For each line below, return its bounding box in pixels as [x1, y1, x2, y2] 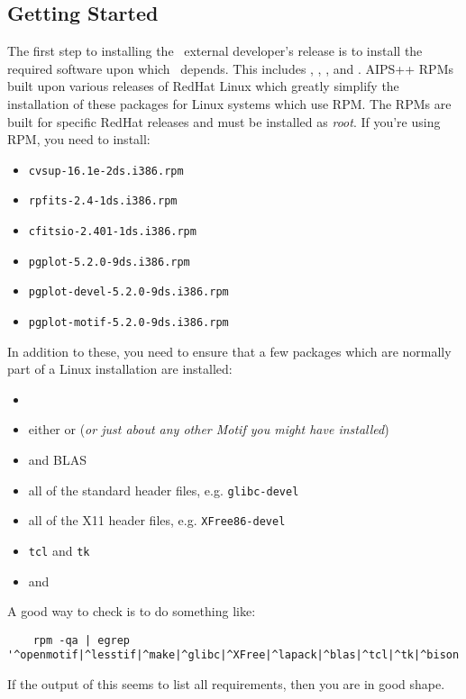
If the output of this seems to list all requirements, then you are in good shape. [7, 675, 445, 694]
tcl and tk [28, 540, 90, 559]
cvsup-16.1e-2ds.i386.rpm [28, 164, 184, 177]
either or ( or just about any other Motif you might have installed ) [28, 420, 389, 439]
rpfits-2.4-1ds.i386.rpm [28, 195, 178, 208]
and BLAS [28, 450, 87, 469]
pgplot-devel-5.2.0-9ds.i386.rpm [28, 286, 229, 299]
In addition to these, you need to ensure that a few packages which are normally [7, 341, 452, 360]
